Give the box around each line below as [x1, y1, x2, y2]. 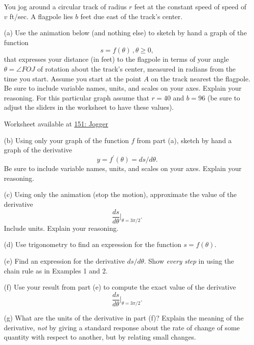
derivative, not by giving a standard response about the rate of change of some [4, 322, 240, 332]
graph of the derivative [4, 145, 72, 155]
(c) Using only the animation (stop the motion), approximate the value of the [4, 189, 237, 199]
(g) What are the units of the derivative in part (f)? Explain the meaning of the [4, 313, 244, 323]
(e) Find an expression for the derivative [4, 256, 125, 266]
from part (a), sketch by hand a [137, 135, 232, 145]
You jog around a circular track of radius [4, 1, 127, 11]
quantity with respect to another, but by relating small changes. [4, 332, 196, 342]
